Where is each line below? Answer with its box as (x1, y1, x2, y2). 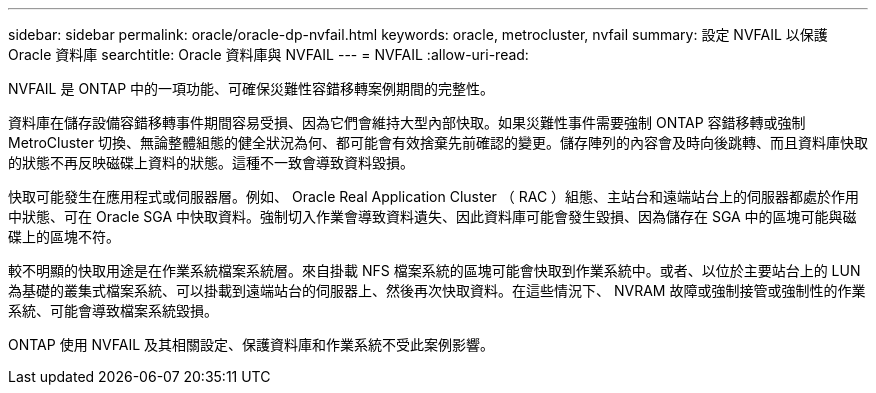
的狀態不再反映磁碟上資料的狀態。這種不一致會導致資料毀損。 (8, 154, 414, 171)
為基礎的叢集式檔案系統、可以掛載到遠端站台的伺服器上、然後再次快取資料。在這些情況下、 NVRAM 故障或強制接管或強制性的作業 (8, 282, 866, 299)
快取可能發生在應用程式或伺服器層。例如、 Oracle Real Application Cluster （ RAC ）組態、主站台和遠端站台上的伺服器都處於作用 (8, 188, 860, 205)
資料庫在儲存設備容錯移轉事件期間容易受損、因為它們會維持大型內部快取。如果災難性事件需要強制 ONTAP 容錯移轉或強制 (8, 114, 806, 131)
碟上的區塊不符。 (8, 228, 120, 245)
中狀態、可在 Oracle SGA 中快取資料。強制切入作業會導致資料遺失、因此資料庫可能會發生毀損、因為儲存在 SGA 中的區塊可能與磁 (8, 208, 857, 225)
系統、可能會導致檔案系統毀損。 (8, 302, 218, 319)
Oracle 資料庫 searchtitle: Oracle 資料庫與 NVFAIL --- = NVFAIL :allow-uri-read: (8, 46, 529, 63)
